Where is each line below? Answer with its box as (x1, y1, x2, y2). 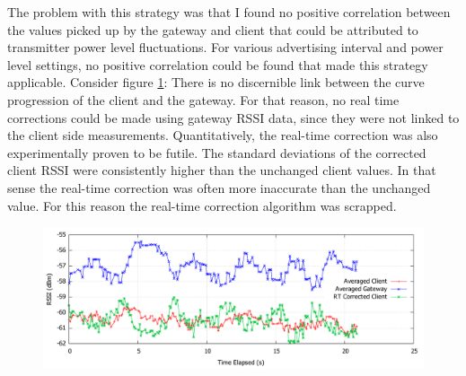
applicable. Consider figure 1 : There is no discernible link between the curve (7, 73, 425, 92)
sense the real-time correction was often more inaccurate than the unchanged (7, 178, 431, 197)
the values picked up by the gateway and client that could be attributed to (7, 20, 418, 39)
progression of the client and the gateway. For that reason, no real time (7, 90, 400, 109)
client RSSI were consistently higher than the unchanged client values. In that (7, 161, 436, 179)
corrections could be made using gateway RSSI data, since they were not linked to (7, 108, 460, 127)
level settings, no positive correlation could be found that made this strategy (7, 55, 428, 74)
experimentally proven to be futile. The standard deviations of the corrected (7, 143, 426, 162)
